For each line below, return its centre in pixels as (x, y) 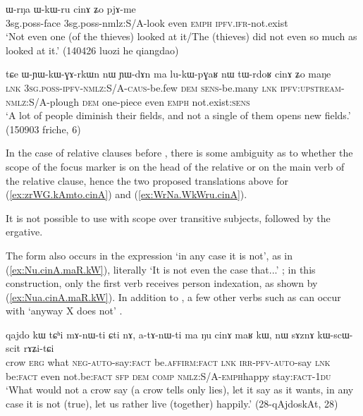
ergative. (24, 232)
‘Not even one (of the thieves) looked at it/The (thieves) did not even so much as (181, 36)
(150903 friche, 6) (43, 129)
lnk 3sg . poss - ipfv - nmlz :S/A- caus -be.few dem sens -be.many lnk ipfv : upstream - (175, 87)
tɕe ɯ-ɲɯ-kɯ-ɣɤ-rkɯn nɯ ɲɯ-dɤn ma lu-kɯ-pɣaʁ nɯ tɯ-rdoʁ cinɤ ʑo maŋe (168, 74)
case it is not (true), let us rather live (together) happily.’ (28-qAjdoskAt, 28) (172, 403)
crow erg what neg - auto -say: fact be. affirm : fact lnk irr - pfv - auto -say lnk (168, 362)
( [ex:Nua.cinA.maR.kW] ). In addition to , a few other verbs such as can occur (173, 296)
